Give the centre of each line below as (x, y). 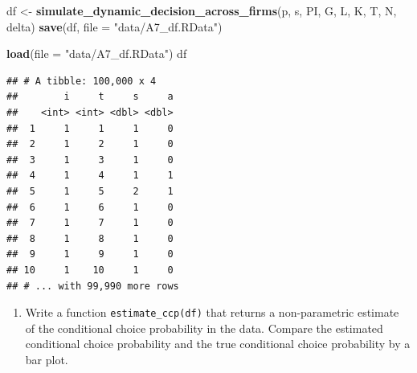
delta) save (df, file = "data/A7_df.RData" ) (114, 26)
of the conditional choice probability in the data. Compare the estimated (204, 328)
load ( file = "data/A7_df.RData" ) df (97, 53)
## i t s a (90, 97)
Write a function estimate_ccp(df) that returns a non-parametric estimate (212, 312)
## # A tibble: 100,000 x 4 (82, 81)
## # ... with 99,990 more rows (93, 286)
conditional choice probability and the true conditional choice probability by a (218, 344)
